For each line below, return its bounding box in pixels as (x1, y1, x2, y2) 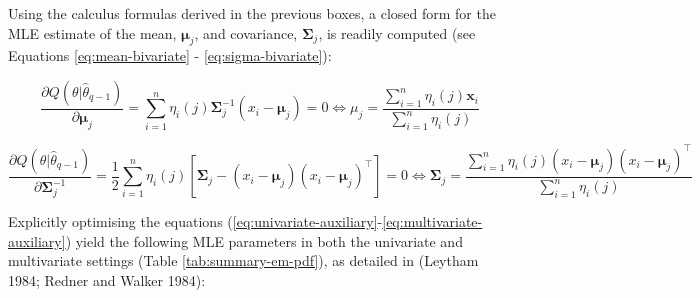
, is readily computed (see (318, 22, 476, 43)
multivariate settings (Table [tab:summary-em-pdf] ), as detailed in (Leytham (8, 250, 479, 271)
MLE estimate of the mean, (8, 22, 177, 43)
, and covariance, (194, 22, 298, 43)
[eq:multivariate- (382, 211, 483, 232)
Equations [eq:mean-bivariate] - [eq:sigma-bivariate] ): (8, 45, 332, 66)
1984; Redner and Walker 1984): (8, 269, 206, 290)
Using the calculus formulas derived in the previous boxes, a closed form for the (8, 3, 496, 23)
